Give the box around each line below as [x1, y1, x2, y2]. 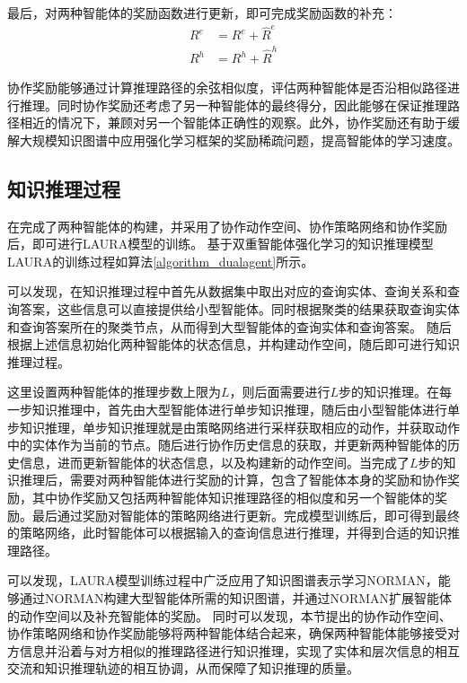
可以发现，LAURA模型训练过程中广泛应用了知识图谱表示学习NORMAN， [7, 571, 438, 590]
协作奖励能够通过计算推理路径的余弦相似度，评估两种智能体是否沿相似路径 [7, 78, 447, 97]
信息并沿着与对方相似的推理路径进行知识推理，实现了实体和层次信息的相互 [19, 641, 460, 660]
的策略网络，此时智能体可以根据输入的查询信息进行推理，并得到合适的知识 [7, 523, 447, 542]
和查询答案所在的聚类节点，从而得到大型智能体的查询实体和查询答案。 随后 [7, 317, 452, 336]
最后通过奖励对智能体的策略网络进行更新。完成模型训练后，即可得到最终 [31, 505, 460, 524]
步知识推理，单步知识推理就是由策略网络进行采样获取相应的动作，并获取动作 [7, 417, 460, 436]
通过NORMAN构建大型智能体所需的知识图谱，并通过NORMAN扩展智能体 [19, 588, 453, 607]
